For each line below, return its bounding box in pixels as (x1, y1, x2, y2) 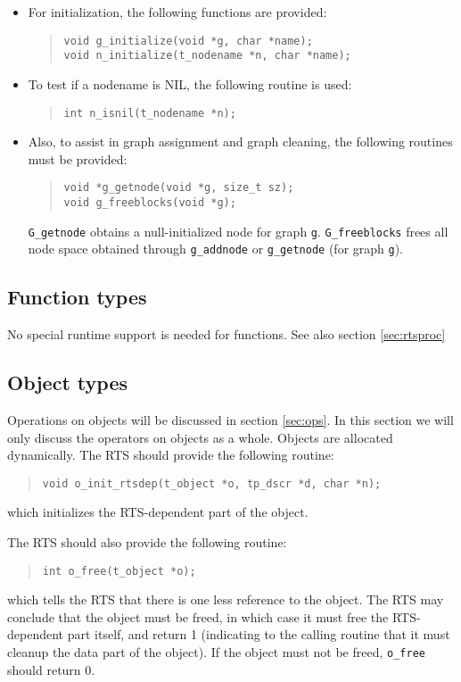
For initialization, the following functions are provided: (28, 3, 327, 21)
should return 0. (7, 660, 95, 678)
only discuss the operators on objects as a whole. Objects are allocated (7, 428, 393, 446)
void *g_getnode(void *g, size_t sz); (63, 181, 294, 195)
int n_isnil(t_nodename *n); (63, 106, 236, 120)
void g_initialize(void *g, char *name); (63, 34, 313, 47)
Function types (7, 283, 147, 311)
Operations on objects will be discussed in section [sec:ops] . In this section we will (7, 410, 454, 428)
